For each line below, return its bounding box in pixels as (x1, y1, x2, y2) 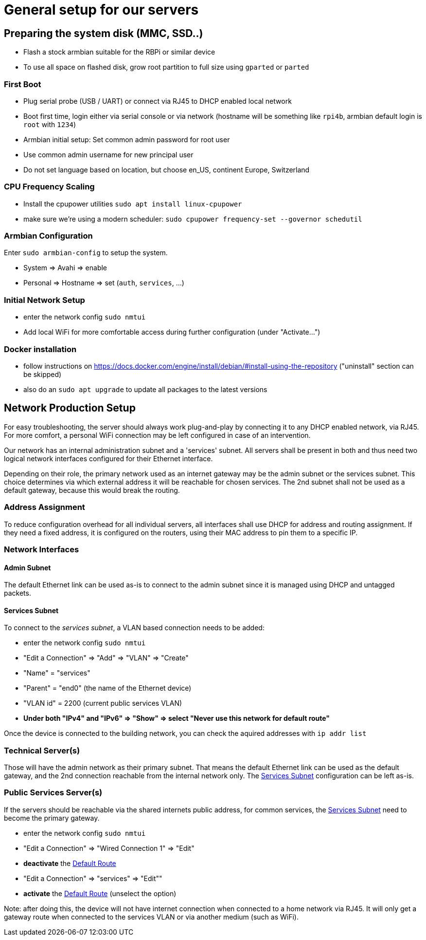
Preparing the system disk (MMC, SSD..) (4, 27, 203, 39)
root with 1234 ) (23, 120, 76, 129)
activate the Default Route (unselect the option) (23, 889, 177, 898)
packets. (4, 589, 31, 598)
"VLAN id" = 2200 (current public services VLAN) (23, 699, 182, 708)
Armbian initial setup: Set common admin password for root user (23, 135, 230, 144)
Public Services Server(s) (4, 788, 103, 798)
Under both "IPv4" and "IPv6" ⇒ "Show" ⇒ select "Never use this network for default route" (23, 714, 330, 723)
